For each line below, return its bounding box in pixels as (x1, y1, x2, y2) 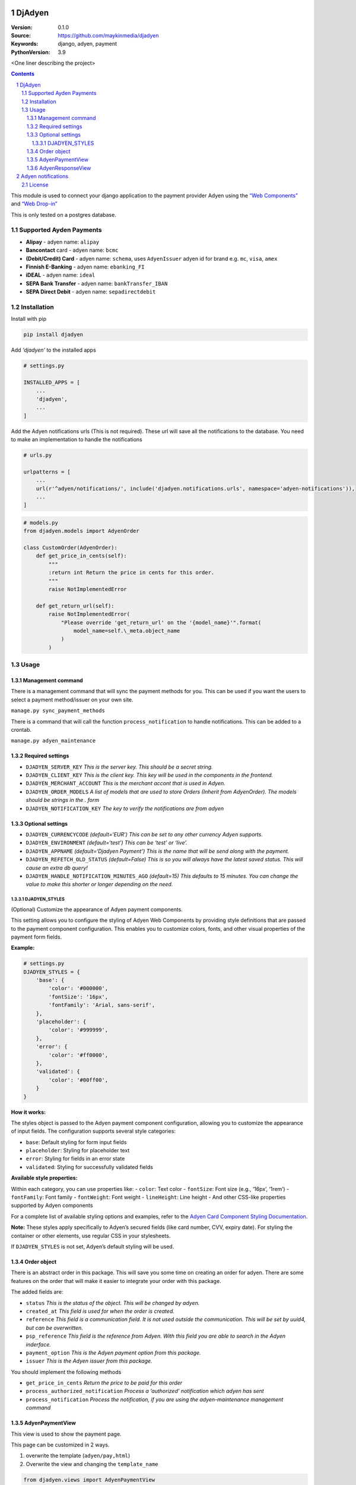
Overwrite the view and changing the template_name (26, 1460, 158, 1467)
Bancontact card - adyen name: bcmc (26, 247, 119, 254)
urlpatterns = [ (23, 468, 71, 475)
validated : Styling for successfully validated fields (26, 1163, 154, 1170)
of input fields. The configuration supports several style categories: (11, 1127, 176, 1135)
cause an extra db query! (26, 864, 88, 871)
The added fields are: (11, 1288, 63, 1296)
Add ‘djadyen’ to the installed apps (11, 346, 96, 353)
